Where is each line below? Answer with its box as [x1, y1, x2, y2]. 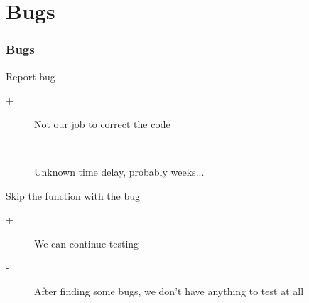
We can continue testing [34, 235, 139, 250]
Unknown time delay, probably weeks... [34, 164, 205, 179]
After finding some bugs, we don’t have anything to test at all [34, 283, 304, 298]
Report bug [6, 68, 55, 83]
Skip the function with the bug [6, 188, 141, 203]
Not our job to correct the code [34, 116, 170, 131]
